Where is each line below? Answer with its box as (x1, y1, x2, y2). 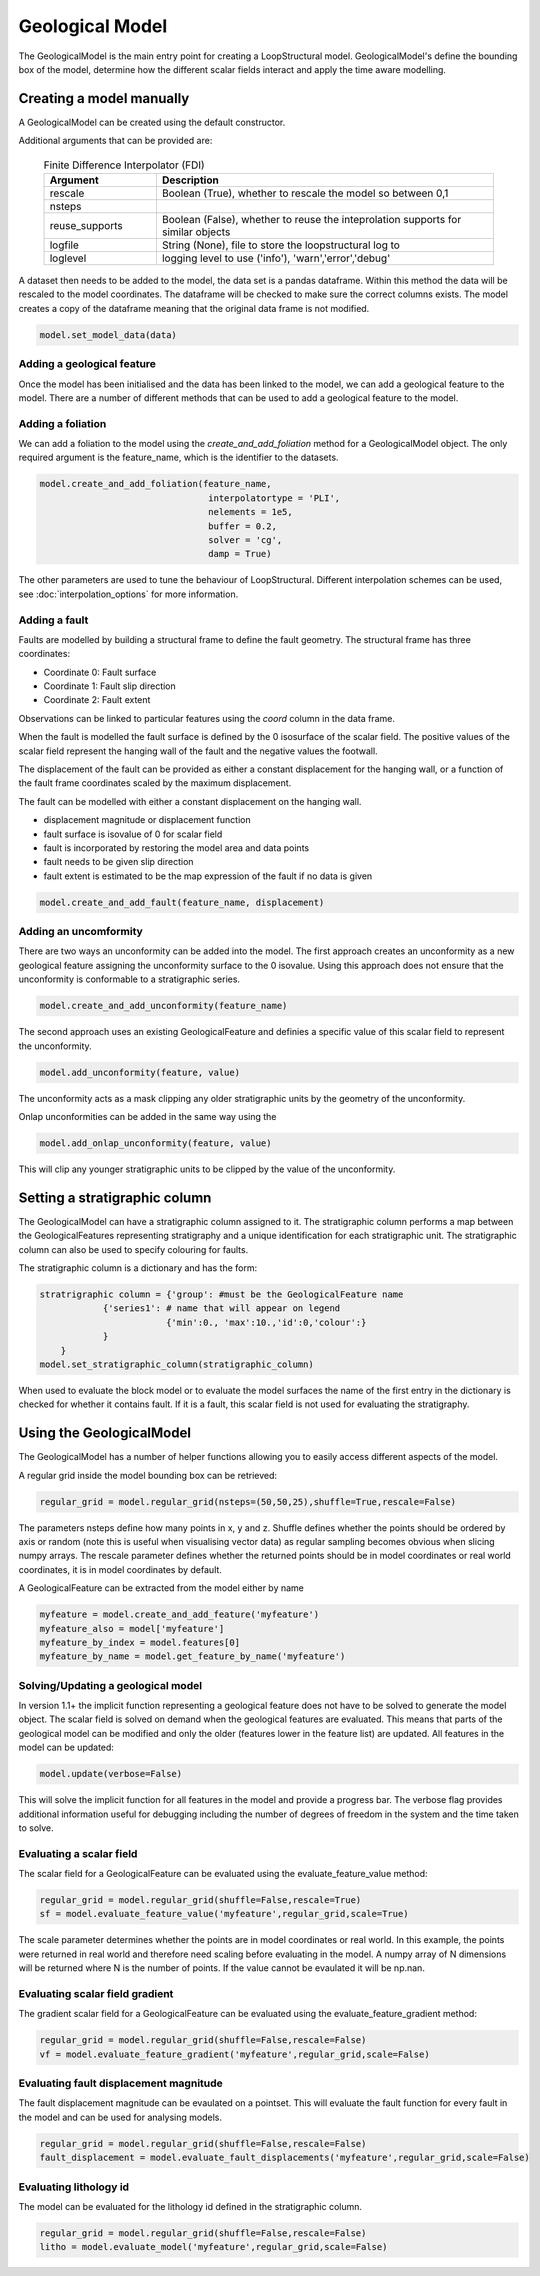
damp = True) (208, 548, 272, 560)
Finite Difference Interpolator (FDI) (43, 158, 205, 172)
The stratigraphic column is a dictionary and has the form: (18, 1262, 258, 1274)
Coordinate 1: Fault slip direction (43, 680, 177, 692)
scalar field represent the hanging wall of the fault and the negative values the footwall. (18, 745, 379, 757)
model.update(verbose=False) (39, 1768, 183, 1780)
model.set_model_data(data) (39, 329, 177, 340)
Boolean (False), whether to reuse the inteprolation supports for (161, 213, 462, 226)
